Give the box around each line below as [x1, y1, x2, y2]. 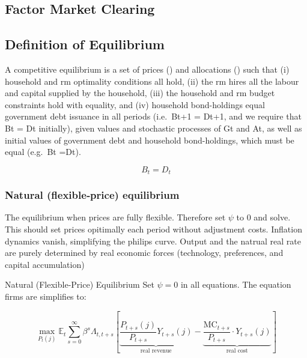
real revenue [140, 347, 172, 354]
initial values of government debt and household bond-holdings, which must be [5, 133, 294, 146]
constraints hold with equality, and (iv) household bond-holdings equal [5, 98, 265, 111]
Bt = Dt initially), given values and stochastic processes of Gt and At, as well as [5, 121, 302, 134]
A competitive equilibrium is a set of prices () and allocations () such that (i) [5, 62, 290, 75]
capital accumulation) [5, 258, 85, 270]
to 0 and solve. [236, 211, 291, 223]
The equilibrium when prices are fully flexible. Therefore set [5, 211, 226, 223]
